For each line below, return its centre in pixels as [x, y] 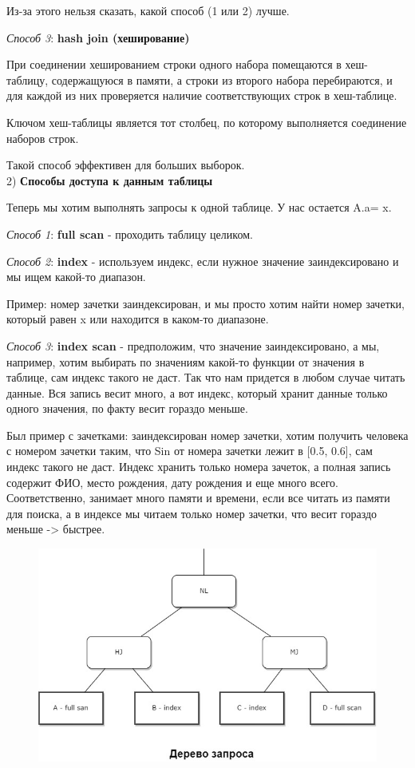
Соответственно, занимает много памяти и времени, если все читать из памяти [198, 498]
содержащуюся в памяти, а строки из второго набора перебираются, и [222, 79]
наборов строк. [43, 138]
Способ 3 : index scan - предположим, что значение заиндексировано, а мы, [193, 345]
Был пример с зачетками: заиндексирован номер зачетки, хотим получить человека [207, 435]
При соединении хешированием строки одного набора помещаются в [174, 64]
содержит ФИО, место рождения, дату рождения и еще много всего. [172, 482]
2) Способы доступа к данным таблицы [110, 180]
